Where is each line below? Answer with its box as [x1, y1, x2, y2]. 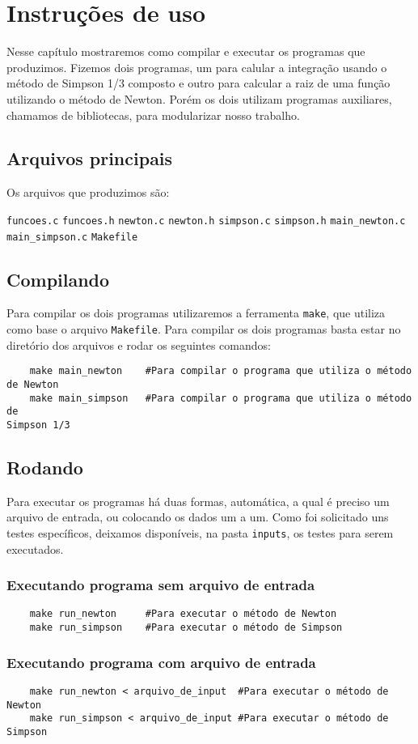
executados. [6, 540, 64, 557]
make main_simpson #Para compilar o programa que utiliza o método [29, 392, 412, 404]
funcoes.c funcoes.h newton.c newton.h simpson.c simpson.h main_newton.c [6, 215, 406, 227]
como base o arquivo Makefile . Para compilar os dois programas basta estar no [6, 321, 401, 338]
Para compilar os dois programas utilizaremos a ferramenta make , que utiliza [6, 304, 386, 321]
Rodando [6, 454, 83, 479]
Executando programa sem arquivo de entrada [6, 575, 315, 595]
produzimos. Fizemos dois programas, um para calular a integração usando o [6, 58, 387, 75]
